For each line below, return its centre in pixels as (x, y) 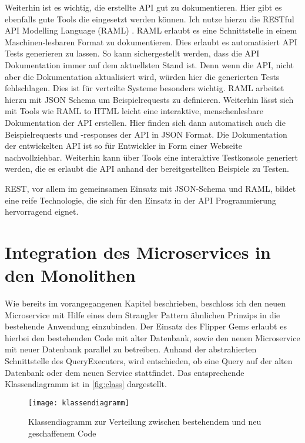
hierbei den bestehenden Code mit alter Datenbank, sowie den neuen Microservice (152, 337)
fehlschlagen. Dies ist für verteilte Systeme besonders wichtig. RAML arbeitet (145, 88)
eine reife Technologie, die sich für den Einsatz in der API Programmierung (140, 200)
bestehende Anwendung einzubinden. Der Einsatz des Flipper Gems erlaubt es (146, 326)
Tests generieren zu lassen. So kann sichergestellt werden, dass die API (132, 53)
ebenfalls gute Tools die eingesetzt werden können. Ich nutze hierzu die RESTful (150, 19)
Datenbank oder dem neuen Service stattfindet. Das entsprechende (125, 372)
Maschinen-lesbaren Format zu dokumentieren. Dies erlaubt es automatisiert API (151, 41)
